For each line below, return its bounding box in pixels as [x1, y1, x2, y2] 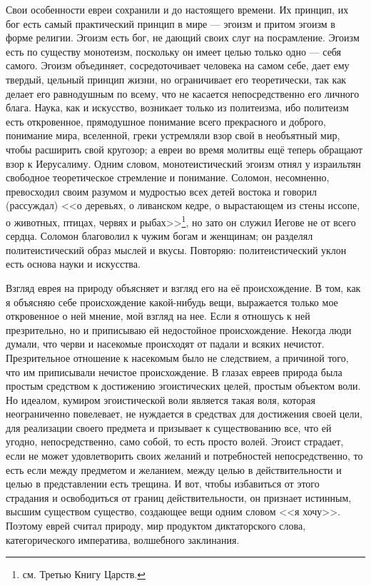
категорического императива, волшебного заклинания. [6, 532, 240, 547]
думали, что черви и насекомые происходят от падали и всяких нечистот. [6, 336, 325, 351]
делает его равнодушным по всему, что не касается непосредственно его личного [6, 86, 360, 101]
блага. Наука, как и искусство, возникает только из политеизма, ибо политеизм [6, 100, 349, 115]
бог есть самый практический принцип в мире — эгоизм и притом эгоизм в [6, 16, 335, 31]
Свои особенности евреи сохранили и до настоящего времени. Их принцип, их [6, 2, 349, 16]
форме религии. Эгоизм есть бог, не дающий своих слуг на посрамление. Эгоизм [6, 30, 360, 45]
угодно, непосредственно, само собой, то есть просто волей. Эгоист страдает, [6, 434, 344, 449]
